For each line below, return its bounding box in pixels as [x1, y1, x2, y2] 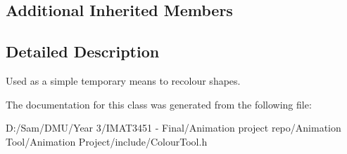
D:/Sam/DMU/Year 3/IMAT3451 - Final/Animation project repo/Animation [6, 120, 341, 135]
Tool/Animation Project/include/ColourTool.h [6, 134, 208, 148]
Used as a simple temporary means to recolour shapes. [6, 73, 241, 87]
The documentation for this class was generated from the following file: [6, 97, 312, 111]
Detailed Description [6, 41, 160, 62]
